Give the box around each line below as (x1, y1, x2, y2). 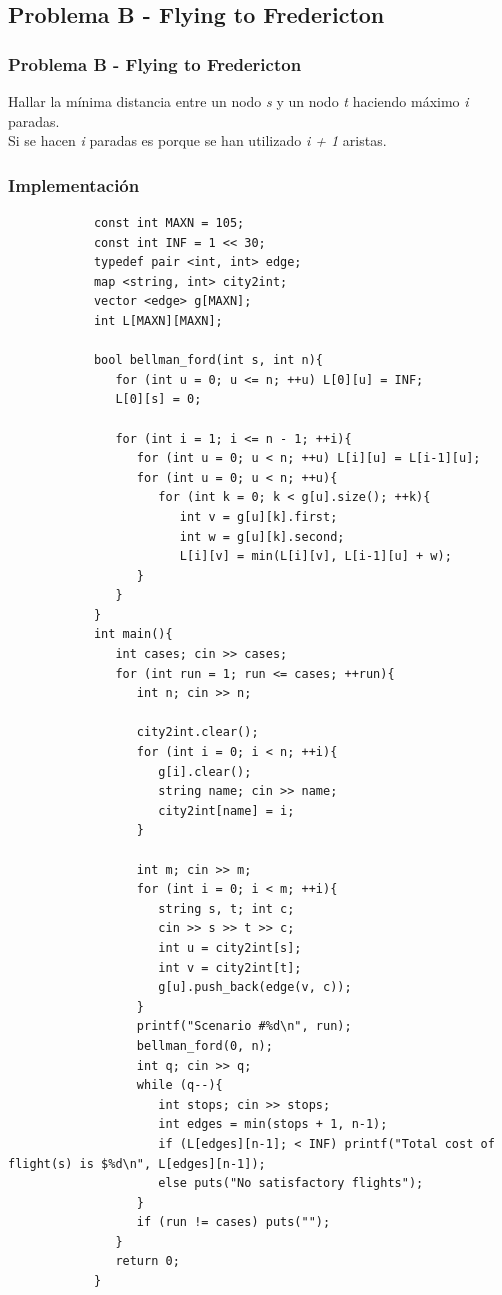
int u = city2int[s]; (158, 940, 302, 955)
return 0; (115, 1254, 180, 1269)
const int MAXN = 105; (93, 216, 245, 230)
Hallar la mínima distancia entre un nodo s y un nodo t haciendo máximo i (8, 91, 469, 111)
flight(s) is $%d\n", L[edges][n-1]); (8, 1156, 266, 1171)
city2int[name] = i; (158, 803, 295, 818)
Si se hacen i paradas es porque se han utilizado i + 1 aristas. (8, 130, 387, 151)
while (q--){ (136, 1078, 223, 1093)
